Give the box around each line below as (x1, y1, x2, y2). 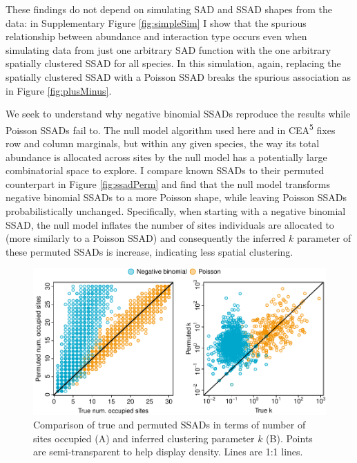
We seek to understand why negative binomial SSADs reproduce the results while (6, 106, 351, 121)
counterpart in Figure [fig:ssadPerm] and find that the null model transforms (6, 176, 331, 191)
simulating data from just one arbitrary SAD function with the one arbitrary (6, 42, 331, 57)
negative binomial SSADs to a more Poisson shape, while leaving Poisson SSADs (6, 190, 347, 205)
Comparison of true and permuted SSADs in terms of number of (33, 417, 306, 432)
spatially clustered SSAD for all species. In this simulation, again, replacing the (6, 56, 341, 70)
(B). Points (266, 431, 313, 445)
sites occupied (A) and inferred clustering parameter (33, 431, 255, 445)
